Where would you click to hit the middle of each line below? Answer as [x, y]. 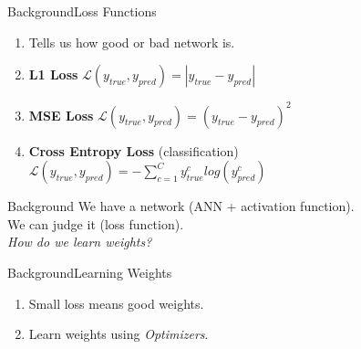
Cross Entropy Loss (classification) [134, 150]
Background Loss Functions [82, 11]
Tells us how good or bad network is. [132, 42]
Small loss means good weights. [116, 303]
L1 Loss [53, 74]
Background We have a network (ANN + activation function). [181, 206]
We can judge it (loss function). [96, 223]
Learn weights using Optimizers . [119, 334]
